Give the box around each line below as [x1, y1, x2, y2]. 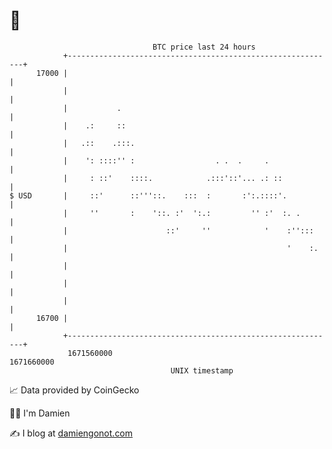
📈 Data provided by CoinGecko [9, 384, 140, 396]
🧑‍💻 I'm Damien [9, 407, 71, 419]
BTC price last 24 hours [152, 42, 256, 52]
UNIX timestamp [170, 365, 234, 376]
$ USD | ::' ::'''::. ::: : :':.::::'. [9, 190, 287, 201]
